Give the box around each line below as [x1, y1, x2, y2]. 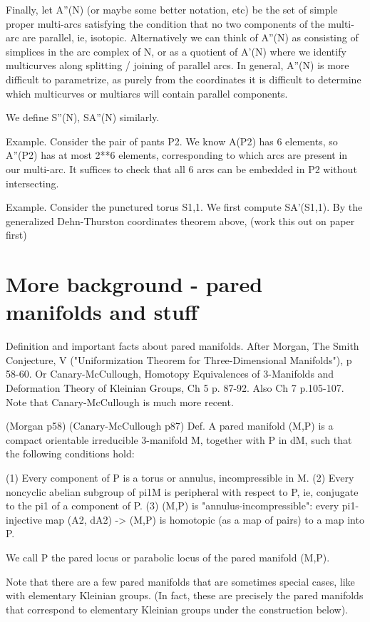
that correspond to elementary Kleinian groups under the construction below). [6, 601, 349, 616]
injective [6, 512, 42, 527]
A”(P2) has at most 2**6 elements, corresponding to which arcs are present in [6, 147, 348, 162]
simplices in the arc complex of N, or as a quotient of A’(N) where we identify [6, 43, 346, 58]
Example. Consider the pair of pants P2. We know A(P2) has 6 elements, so [6, 133, 338, 148]
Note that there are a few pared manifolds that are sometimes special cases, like [6, 574, 355, 589]
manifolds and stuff [6, 297, 198, 326]
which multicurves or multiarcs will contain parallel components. [6, 85, 288, 100]
